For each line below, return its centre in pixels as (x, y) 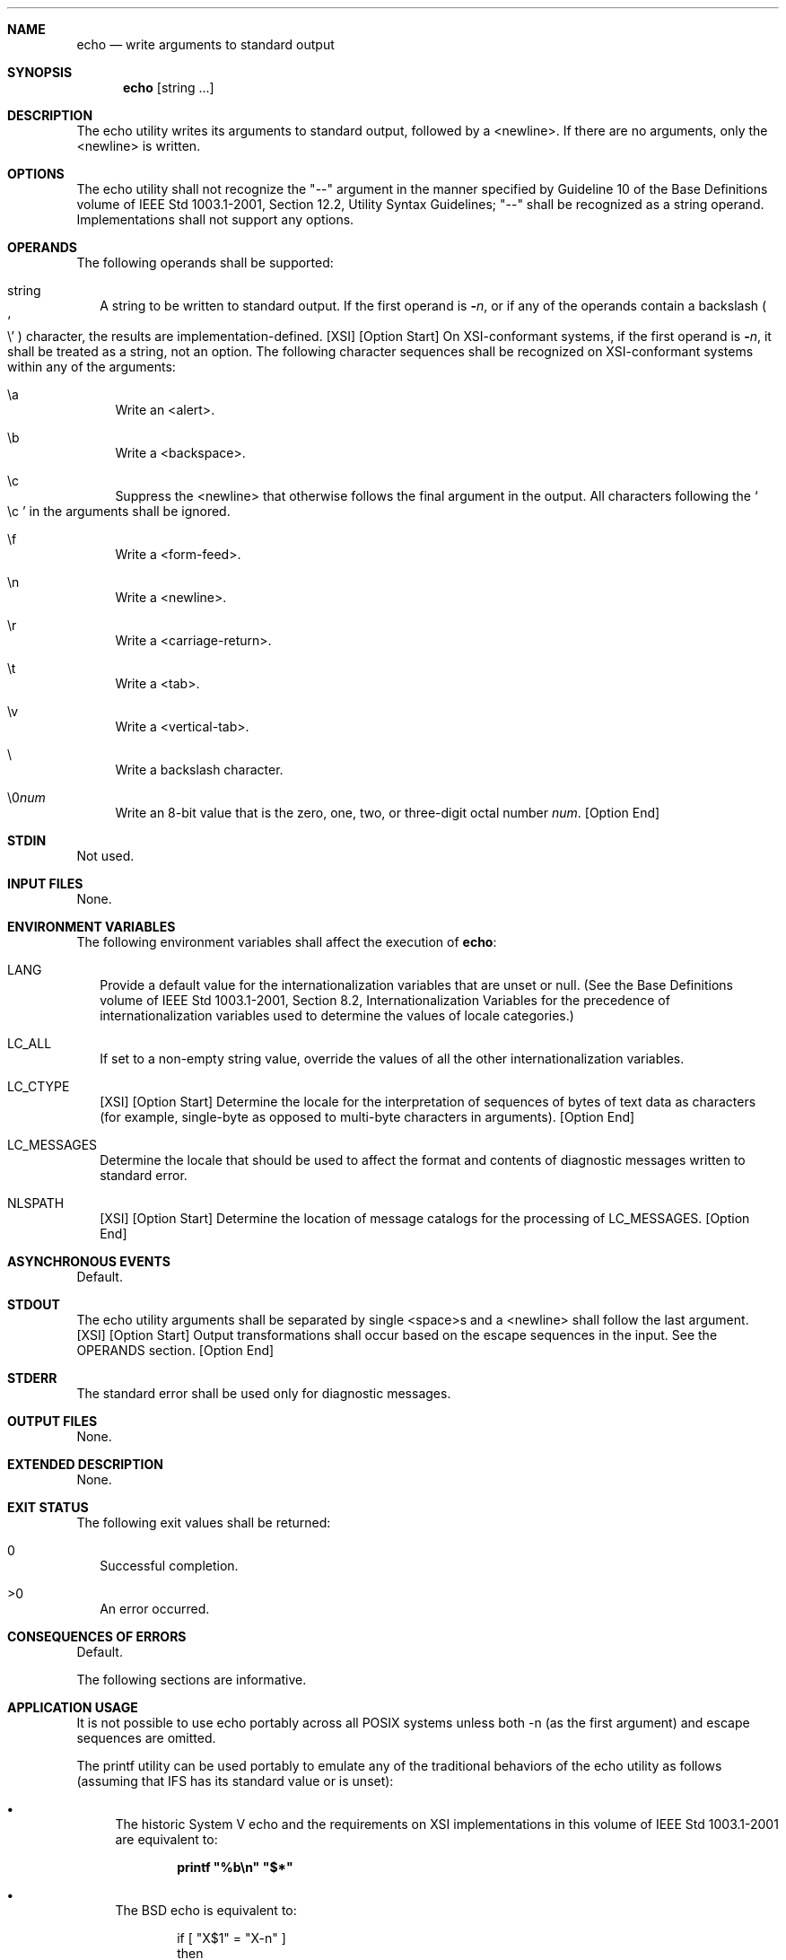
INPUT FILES (45, 884)
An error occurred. (155, 1609)
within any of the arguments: (92, 367)
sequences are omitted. (146, 1738)
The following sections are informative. (192, 1680)
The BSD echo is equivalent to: (206, 1910)
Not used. (105, 856)
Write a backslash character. (199, 770)
